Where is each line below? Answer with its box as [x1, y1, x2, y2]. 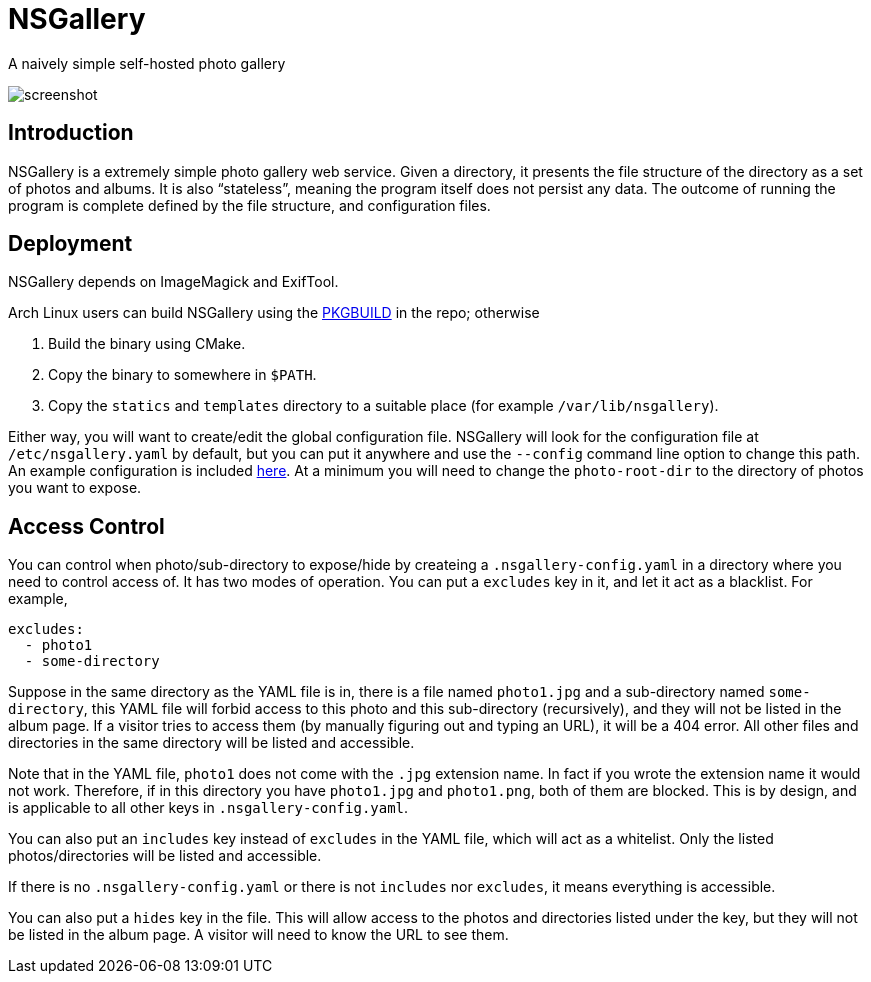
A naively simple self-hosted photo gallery [8, 54, 286, 72]
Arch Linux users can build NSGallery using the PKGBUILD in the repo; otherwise [8, 304, 540, 322]
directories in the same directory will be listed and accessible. [8, 734, 415, 752]
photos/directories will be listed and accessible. [8, 847, 322, 865]
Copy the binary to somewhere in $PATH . [48, 366, 317, 384]
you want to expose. [8, 479, 142, 497]
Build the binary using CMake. [48, 335, 246, 353]
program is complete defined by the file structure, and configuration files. [8, 196, 491, 214]
